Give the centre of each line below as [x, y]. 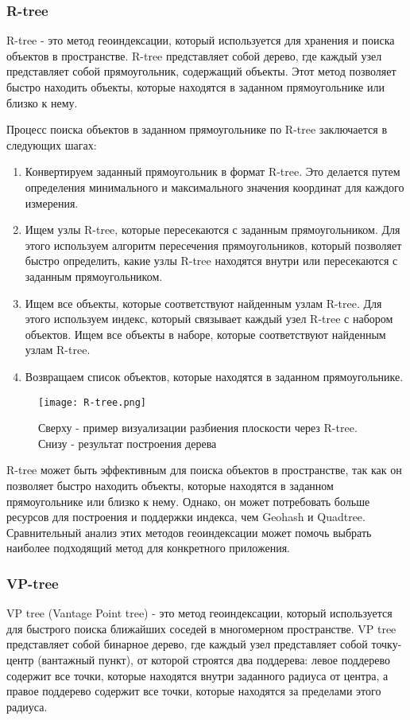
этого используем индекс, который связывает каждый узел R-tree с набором [209, 319]
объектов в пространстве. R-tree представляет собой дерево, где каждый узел [194, 55]
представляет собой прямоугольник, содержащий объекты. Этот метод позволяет [201, 71]
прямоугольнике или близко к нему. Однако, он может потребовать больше [188, 501]
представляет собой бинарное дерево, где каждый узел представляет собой [187, 644]
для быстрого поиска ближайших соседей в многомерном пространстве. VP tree [201, 628]
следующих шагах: [52, 144]
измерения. [52, 202]
